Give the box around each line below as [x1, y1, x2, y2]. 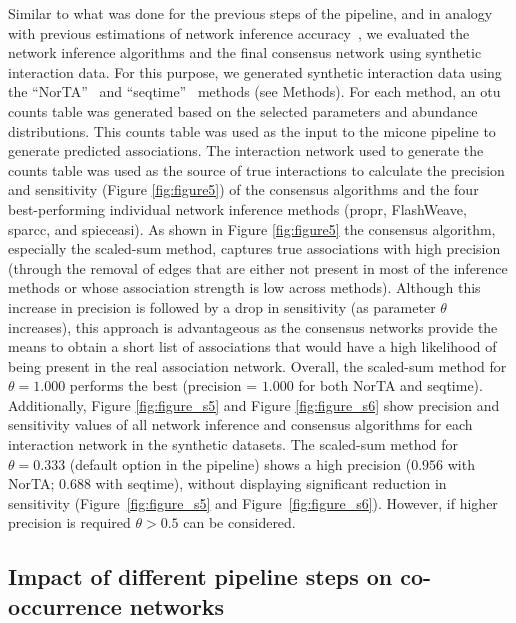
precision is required [8, 512, 131, 533]
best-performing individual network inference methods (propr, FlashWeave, [8, 198, 467, 219]
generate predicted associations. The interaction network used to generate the [8, 140, 484, 161]
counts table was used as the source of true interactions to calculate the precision [8, 159, 505, 180]
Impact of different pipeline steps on [8, 561, 393, 592]
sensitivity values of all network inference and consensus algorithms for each [8, 414, 473, 435]
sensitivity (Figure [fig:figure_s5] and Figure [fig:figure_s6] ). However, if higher [8, 492, 498, 513]
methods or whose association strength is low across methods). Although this [8, 277, 481, 298]
